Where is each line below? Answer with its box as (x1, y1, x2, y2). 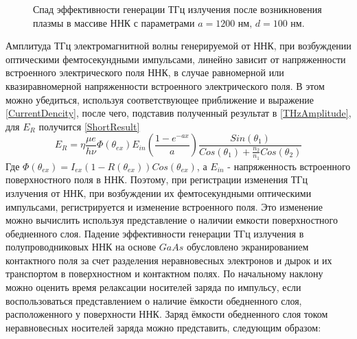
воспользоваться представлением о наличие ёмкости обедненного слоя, (5, 293, 302, 307)
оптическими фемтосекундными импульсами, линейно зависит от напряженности (5, 51, 346, 66)
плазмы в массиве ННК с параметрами (33, 15, 195, 30)
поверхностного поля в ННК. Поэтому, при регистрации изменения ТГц (5, 172, 308, 187)
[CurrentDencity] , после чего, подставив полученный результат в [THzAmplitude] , (5, 106, 352, 120)
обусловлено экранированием (186, 239, 309, 254)
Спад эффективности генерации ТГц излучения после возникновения (33, 2, 322, 16)
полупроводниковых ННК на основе (5, 239, 157, 254)
